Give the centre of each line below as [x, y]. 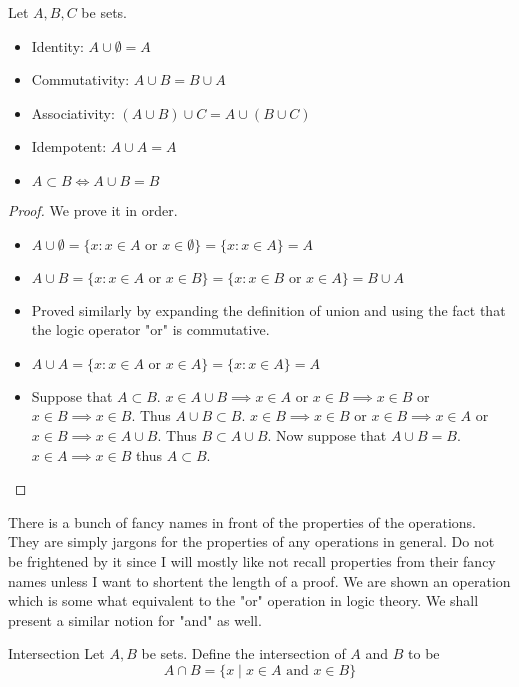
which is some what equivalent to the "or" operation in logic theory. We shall [243, 600]
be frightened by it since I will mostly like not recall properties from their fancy [252, 560]
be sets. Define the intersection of [243, 653]
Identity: [57, 45]
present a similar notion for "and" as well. [135, 619]
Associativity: [73, 112]
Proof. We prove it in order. [93, 209]
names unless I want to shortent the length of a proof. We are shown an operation [259, 580]
